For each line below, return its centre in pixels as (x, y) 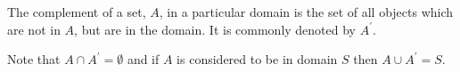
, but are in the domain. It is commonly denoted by (215, 29)
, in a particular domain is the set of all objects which (306, 12)
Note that (34, 59)
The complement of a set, (77, 12)
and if (143, 59)
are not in (34, 29)
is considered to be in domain (257, 59)
